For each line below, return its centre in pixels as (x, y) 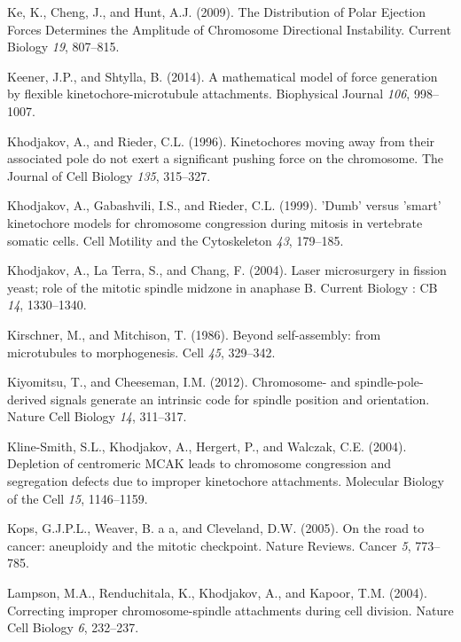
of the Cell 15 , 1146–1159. (78, 498)
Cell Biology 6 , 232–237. (73, 627)
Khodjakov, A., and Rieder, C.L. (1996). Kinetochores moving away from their (221, 141)
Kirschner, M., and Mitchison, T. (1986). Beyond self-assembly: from (194, 334)
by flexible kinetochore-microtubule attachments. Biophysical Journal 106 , (209, 94)
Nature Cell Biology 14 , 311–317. (97, 416)
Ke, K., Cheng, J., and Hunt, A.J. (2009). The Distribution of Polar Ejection (217, 12)
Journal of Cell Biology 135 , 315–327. (109, 175)
